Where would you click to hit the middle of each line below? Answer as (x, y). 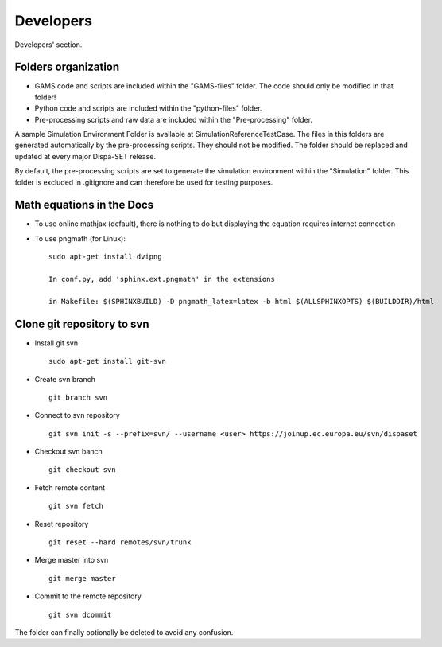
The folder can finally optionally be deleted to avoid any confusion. (124, 632)
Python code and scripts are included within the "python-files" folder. (148, 108)
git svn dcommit (80, 614)
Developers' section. (48, 45)
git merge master (82, 578)
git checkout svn (82, 470)
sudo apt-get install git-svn (108, 361)
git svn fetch (76, 506)
